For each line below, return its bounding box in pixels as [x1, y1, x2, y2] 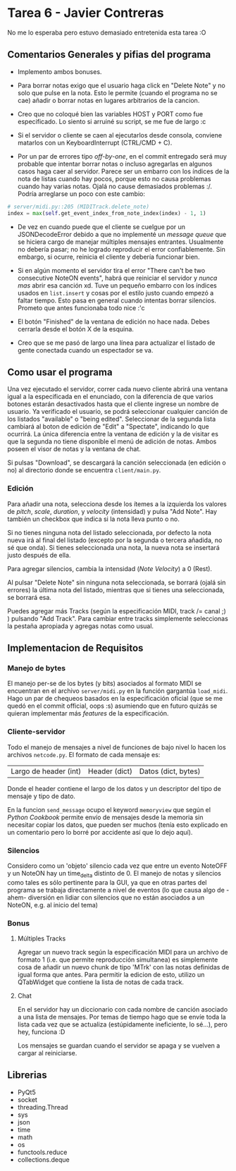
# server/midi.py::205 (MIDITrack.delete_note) [7, 203, 150, 210]
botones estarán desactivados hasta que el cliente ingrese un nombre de [7, 400, 219, 408]
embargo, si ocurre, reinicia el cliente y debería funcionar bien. [17, 252, 200, 261]
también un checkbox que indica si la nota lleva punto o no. [7, 515, 180, 523]
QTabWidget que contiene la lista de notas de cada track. [17, 978, 185, 986]
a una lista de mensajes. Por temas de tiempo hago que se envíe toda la [17, 1012, 227, 1021]
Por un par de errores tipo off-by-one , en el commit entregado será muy [17, 152, 228, 160]
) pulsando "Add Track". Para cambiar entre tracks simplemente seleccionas [7, 614, 229, 623]
